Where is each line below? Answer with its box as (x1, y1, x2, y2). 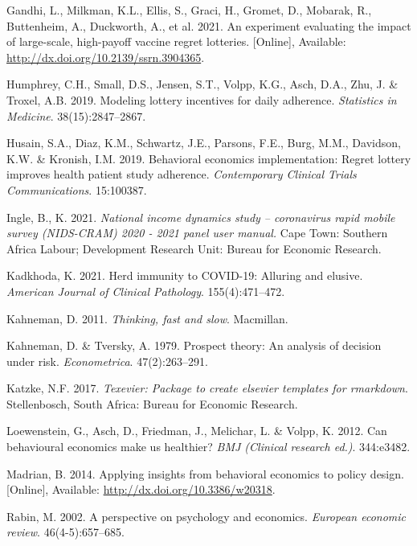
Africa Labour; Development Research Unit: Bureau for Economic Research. (6, 240, 382, 257)
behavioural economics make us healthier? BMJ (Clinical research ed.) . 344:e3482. (6, 438, 411, 455)
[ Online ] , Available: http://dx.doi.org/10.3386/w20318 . (6, 481, 276, 498)
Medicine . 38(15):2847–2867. (6, 107, 146, 124)
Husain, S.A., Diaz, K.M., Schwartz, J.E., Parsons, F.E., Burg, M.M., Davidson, (6, 134, 401, 151)
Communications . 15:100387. (6, 181, 147, 198)
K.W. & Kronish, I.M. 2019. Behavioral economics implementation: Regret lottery (6, 150, 411, 166)
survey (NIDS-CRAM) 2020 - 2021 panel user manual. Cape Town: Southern (6, 224, 388, 241)
